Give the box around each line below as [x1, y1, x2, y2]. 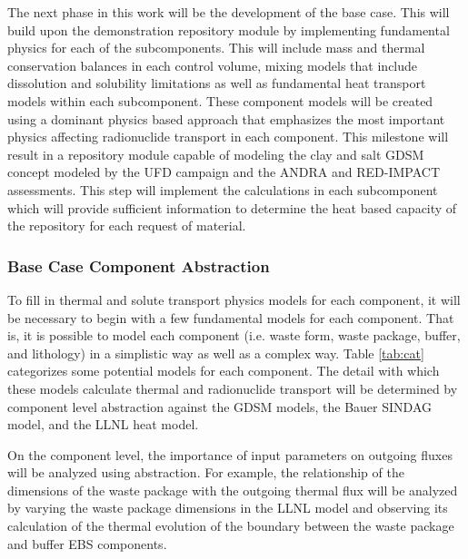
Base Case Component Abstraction [7, 254, 270, 277]
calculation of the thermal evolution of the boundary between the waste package [7, 516, 454, 535]
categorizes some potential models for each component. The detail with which [7, 361, 440, 380]
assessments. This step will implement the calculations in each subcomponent [7, 180, 438, 199]
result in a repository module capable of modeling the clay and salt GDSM [7, 144, 424, 163]
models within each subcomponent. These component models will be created [7, 91, 433, 110]
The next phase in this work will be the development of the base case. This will [7, 3, 450, 21]
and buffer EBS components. [7, 534, 167, 553]
